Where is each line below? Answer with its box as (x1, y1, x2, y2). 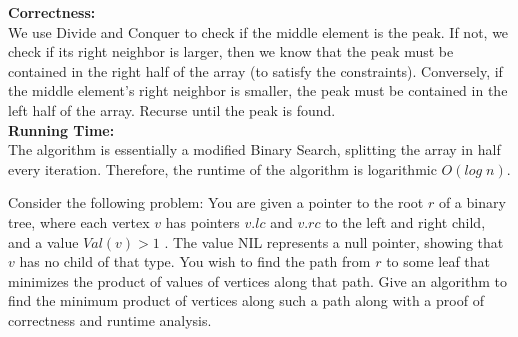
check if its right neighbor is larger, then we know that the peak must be (8, 41, 454, 62)
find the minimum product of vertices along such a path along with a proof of (8, 290, 484, 311)
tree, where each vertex (8, 211, 150, 232)
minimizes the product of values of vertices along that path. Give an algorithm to (8, 270, 507, 291)
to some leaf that (386, 251, 491, 272)
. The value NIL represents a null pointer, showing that (164, 231, 504, 252)
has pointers (165, 211, 240, 232)
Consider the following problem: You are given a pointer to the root (8, 192, 424, 213)
